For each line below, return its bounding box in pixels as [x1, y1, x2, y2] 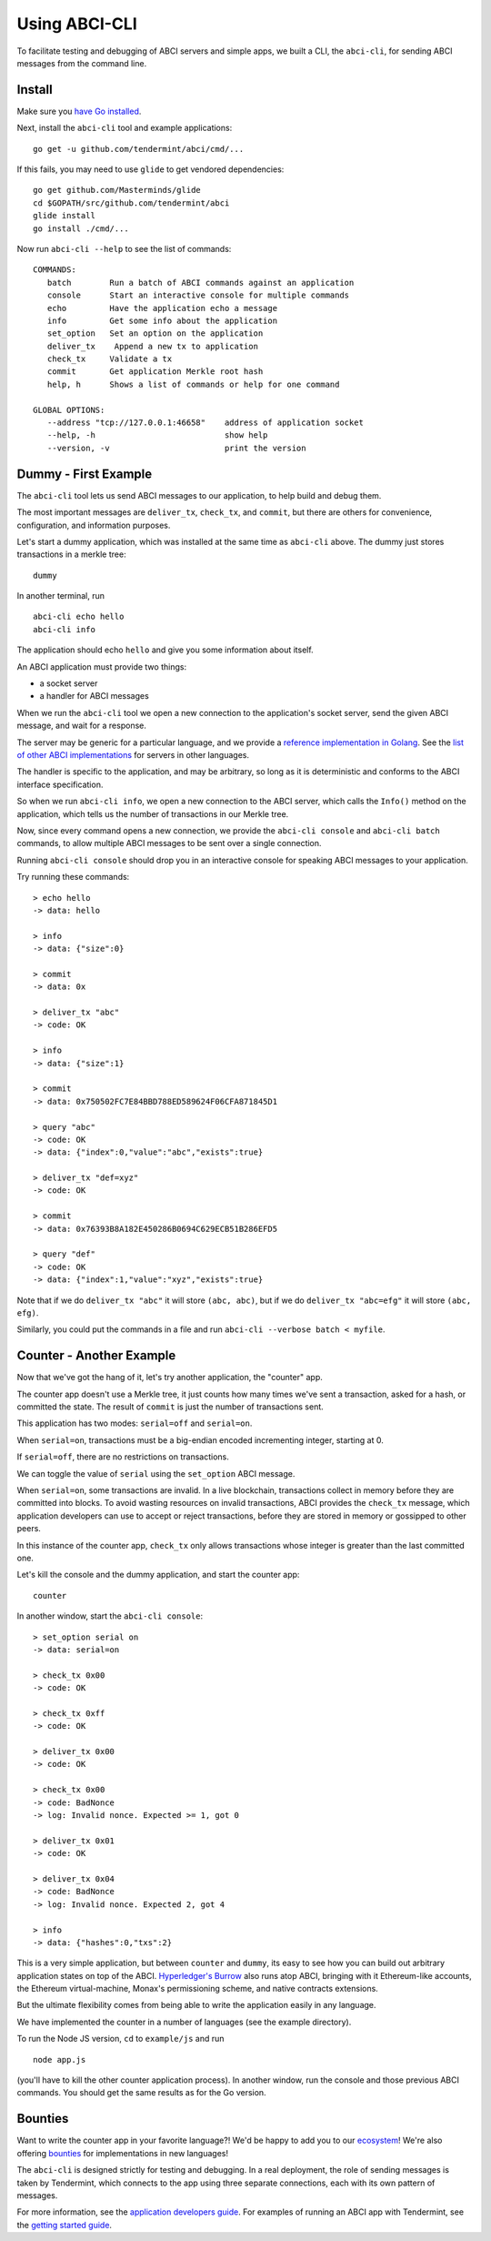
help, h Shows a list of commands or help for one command [46, 379, 340, 389]
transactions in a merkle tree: [16, 549, 126, 560]
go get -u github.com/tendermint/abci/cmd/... [33, 144, 245, 154]
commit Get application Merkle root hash [46, 367, 264, 377]
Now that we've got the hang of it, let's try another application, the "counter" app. [16, 1372, 323, 1383]
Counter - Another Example [16, 1348, 176, 1364]
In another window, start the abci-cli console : [16, 1610, 204, 1621]
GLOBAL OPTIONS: [33, 405, 105, 415]
